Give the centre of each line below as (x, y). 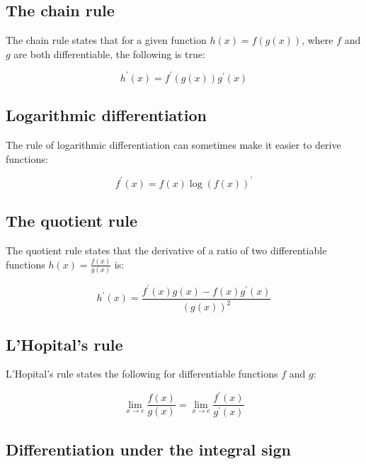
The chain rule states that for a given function (106, 40)
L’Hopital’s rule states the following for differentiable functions (142, 374)
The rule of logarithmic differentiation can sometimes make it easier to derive (173, 145)
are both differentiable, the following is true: (109, 53)
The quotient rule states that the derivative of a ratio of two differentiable (166, 250)
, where (318, 40)
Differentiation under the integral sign (148, 449)
